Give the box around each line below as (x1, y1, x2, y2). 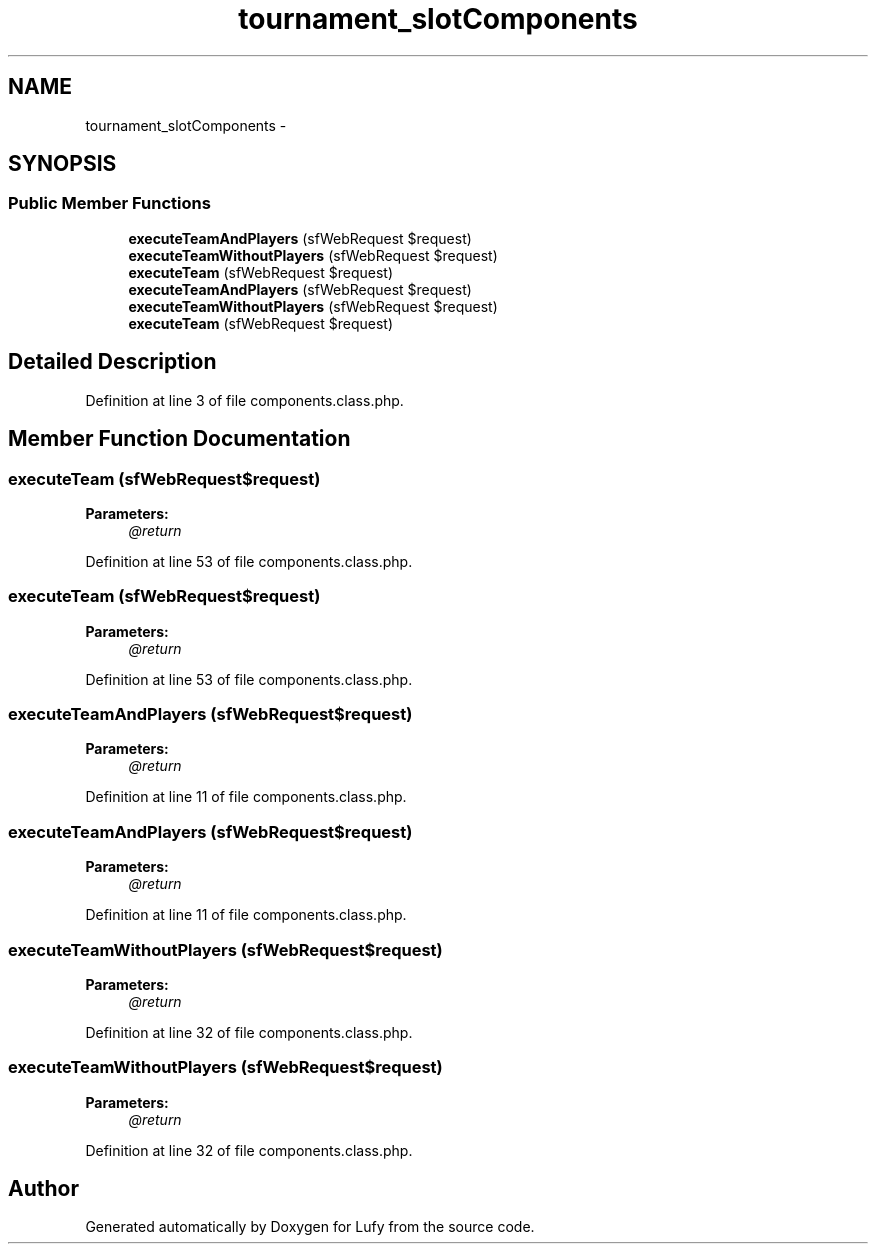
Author (8, 1176, 79, 1202)
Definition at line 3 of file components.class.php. (85, 391, 404, 409)
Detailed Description (8, 349, 217, 375)
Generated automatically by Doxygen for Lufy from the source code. (85, 1218, 535, 1236)
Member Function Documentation (8, 426, 351, 452)
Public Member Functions (8, 193, 211, 214)
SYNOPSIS (8, 151, 117, 177)
